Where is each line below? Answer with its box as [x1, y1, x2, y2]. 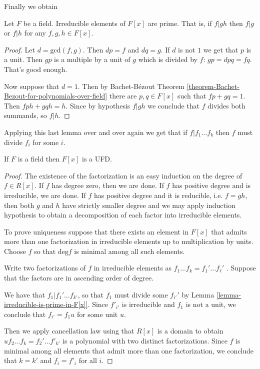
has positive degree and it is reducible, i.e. [94, 189, 223, 200]
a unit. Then [4, 54, 43, 64]
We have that [4, 289, 45, 299]
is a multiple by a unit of [54, 54, 130, 64]
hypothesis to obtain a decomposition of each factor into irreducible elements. [4, 209, 242, 220]
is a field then [17, 153, 59, 164]
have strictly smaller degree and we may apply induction [62, 199, 235, 210]
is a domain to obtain [157, 325, 223, 336]
